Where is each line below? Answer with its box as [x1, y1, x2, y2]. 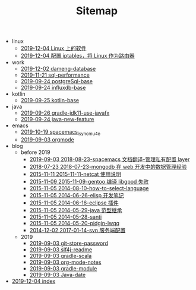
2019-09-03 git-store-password [29, 239, 109, 247]
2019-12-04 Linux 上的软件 [20, 45, 87, 52]
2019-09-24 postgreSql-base [20, 78, 93, 85]
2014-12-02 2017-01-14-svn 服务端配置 [29, 226, 126, 234]
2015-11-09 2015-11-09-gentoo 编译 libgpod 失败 [29, 178, 149, 185]
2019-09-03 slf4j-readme [29, 245, 93, 253]
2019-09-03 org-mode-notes [29, 259, 102, 266]
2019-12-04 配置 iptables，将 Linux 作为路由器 [20, 52, 135, 59]
